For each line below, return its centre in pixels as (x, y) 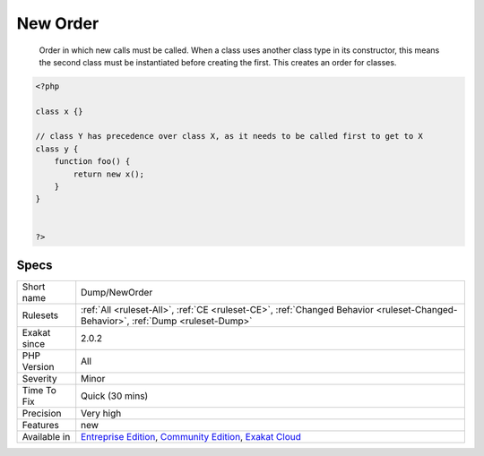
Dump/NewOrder (117, 293)
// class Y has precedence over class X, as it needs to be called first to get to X (229, 136)
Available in (46, 437)
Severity (39, 379)
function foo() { (92, 162)
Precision (42, 414)
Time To (39, 391)
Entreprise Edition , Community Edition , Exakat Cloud (191, 437)
